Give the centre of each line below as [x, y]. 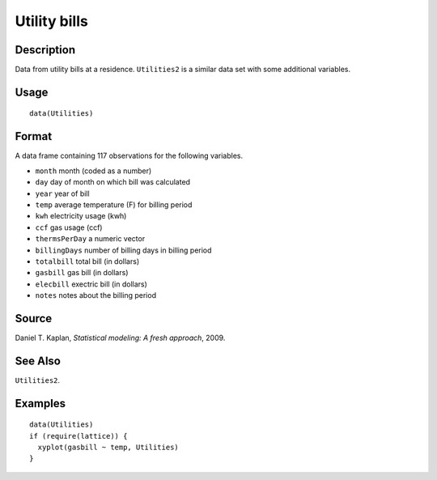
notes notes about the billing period [96, 295]
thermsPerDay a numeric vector [90, 239]
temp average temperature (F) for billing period [114, 204]
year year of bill [62, 193]
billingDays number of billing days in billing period [123, 250]
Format [34, 136]
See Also [38, 361]
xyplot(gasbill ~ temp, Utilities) [108, 448]
